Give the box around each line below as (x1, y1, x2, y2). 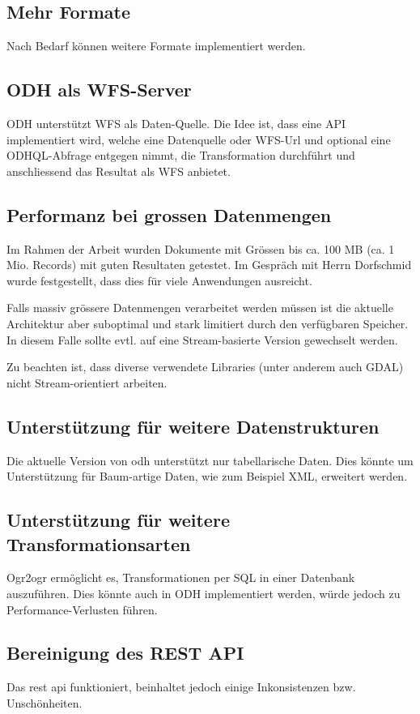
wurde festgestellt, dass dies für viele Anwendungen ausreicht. (6, 271, 312, 289)
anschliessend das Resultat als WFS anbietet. (6, 162, 231, 179)
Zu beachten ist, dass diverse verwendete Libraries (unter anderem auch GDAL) (6, 358, 404, 375)
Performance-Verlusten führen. (6, 601, 158, 618)
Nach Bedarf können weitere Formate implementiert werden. (6, 37, 306, 54)
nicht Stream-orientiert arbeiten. (6, 374, 168, 391)
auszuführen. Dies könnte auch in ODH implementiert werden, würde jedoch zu (6, 584, 401, 601)
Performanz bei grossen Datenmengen (6, 202, 332, 227)
